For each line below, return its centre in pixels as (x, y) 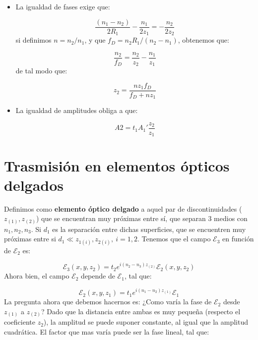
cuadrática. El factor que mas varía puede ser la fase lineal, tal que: (107, 331)
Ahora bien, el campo (37, 276)
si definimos (33, 40)
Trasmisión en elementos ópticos (117, 165)
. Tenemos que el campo (174, 239)
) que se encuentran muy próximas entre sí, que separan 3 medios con (142, 218)
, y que (95, 40)
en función (238, 239)
